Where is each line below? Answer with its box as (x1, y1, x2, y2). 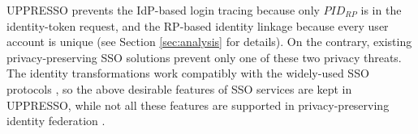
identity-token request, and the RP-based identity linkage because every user (6, 17, 389, 34)
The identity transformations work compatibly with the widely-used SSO (6, 65, 369, 82)
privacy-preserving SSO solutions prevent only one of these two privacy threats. (6, 48, 402, 65)
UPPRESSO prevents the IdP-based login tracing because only (6, 2, 320, 18)
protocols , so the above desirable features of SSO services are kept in (6, 80, 352, 97)
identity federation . (6, 112, 106, 129)
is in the (360, 2, 402, 18)
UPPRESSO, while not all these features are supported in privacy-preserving (6, 96, 390, 113)
